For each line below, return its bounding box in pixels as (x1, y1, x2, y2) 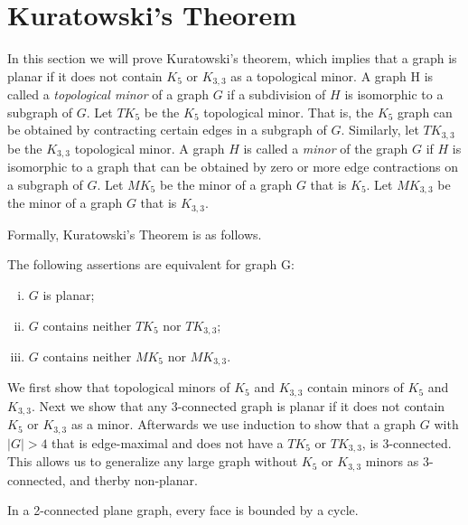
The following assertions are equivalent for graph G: (7, 255, 295, 274)
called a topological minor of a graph (7, 85, 209, 104)
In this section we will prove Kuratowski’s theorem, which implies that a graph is (7, 49, 457, 68)
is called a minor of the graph (243, 138, 408, 157)
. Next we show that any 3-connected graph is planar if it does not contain (31, 396, 445, 415)
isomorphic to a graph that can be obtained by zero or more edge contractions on (7, 157, 458, 176)
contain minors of (307, 378, 404, 397)
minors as (365, 452, 419, 471)
